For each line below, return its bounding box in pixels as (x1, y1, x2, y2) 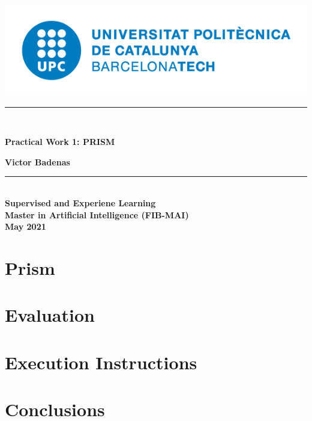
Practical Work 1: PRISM (5, 135, 115, 148)
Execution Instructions (5, 349, 197, 374)
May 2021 (5, 220, 46, 233)
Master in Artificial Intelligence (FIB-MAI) (5, 208, 189, 221)
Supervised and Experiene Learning (5, 197, 156, 209)
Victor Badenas (5, 155, 70, 168)
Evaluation (5, 303, 95, 327)
